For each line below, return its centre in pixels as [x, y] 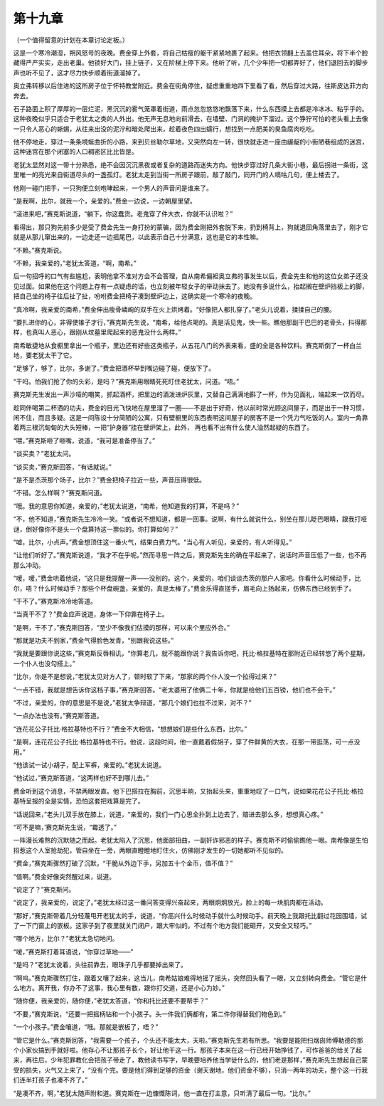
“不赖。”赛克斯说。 [39, 250]
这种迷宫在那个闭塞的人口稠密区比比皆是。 [75, 152]
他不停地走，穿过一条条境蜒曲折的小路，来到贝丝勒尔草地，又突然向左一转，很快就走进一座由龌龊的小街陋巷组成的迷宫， [191, 142]
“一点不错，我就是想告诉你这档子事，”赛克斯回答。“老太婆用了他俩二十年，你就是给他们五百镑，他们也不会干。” [174, 690]
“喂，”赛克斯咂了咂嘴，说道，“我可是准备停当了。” [84, 441]
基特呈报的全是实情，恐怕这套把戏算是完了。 [79, 801]
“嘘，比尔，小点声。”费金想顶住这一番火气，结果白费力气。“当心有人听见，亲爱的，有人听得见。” [153, 542]
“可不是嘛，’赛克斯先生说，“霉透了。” [65, 827]
